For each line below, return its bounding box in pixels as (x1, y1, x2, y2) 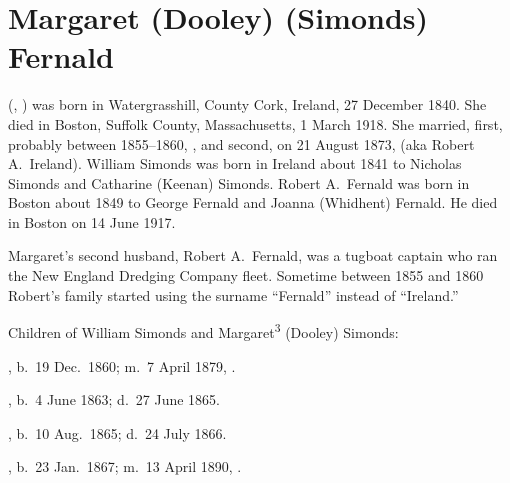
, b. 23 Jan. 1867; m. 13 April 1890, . (8, 456, 242, 477)
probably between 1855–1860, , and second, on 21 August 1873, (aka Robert (8, 133, 475, 154)
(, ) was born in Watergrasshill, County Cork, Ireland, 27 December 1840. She (8, 94, 487, 115)
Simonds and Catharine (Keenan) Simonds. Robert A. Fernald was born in (8, 172, 470, 193)
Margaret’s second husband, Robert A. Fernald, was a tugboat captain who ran (8, 245, 498, 266)
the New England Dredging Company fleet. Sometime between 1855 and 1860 (8, 265, 484, 286)
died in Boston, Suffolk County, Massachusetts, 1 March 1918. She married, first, (8, 113, 503, 134)
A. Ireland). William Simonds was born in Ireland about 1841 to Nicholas (8, 153, 462, 174)
